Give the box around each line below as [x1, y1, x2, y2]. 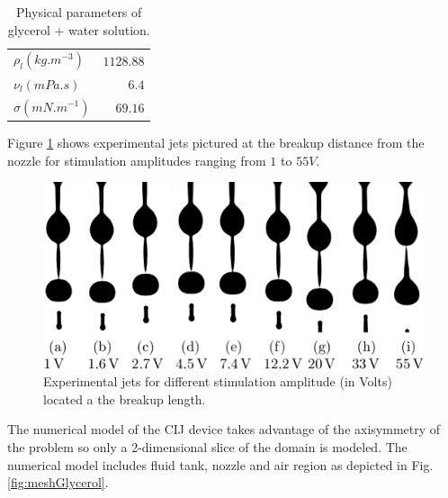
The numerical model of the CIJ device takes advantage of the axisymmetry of [7, 420, 441, 439]
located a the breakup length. [43, 389, 206, 408]
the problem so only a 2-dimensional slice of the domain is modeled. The [7, 438, 408, 457]
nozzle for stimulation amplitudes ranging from [7, 150, 266, 169]
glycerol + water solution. [7, 20, 150, 39]
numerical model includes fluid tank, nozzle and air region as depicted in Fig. [7, 455, 434, 474]
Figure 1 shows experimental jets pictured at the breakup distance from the [7, 133, 425, 152]
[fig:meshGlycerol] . [7, 473, 109, 492]
